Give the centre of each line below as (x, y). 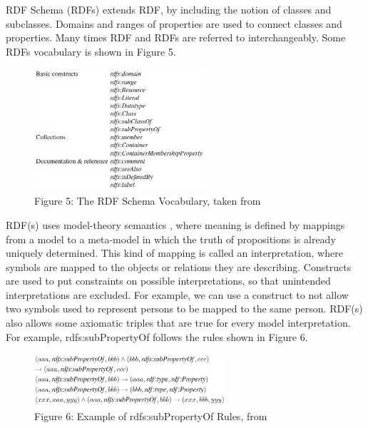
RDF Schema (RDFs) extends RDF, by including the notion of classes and (169, 9)
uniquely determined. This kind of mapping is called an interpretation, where (174, 253)
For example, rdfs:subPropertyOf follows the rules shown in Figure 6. (157, 336)
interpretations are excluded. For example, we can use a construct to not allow (177, 294)
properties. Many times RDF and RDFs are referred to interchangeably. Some (176, 37)
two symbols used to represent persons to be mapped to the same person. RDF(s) (184, 309)
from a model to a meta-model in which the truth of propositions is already (171, 239)
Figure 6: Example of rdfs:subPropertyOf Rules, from (151, 416)
